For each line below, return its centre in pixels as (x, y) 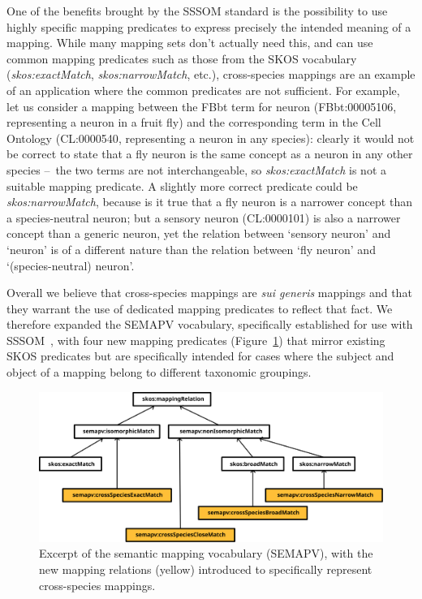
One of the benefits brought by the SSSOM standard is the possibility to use (197, 11)
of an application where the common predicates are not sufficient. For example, (203, 90)
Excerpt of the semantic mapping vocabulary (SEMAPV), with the (206, 553)
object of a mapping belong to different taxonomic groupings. (159, 372)
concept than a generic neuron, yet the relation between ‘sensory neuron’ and (199, 233)
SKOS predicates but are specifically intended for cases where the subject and (200, 356)
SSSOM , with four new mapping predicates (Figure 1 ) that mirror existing (196, 340)
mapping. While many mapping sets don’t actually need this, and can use (190, 43)
